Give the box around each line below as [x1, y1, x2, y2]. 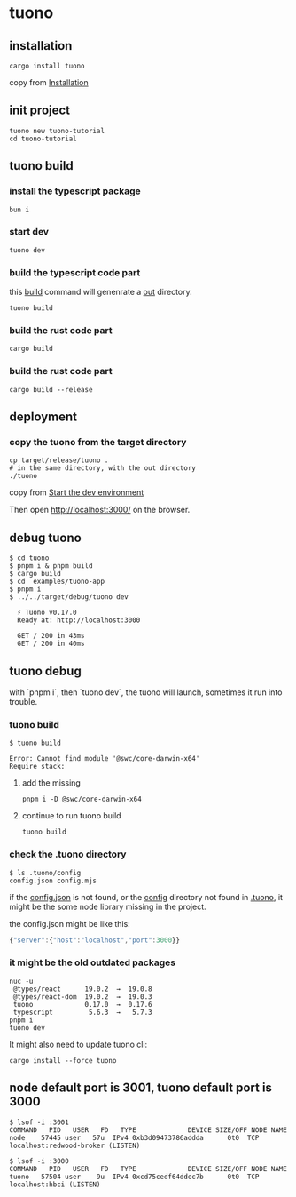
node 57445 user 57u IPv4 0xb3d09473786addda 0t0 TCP [9, 1133, 260, 1142]
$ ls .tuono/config [9, 868, 82, 877]
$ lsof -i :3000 [9, 1156, 69, 1166]
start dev [9, 226, 50, 238]
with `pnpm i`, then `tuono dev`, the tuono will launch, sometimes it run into [9, 687, 283, 698]
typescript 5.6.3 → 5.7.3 [12, 1008, 152, 1017]
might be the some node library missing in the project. [9, 901, 206, 912]
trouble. [9, 697, 38, 706]
